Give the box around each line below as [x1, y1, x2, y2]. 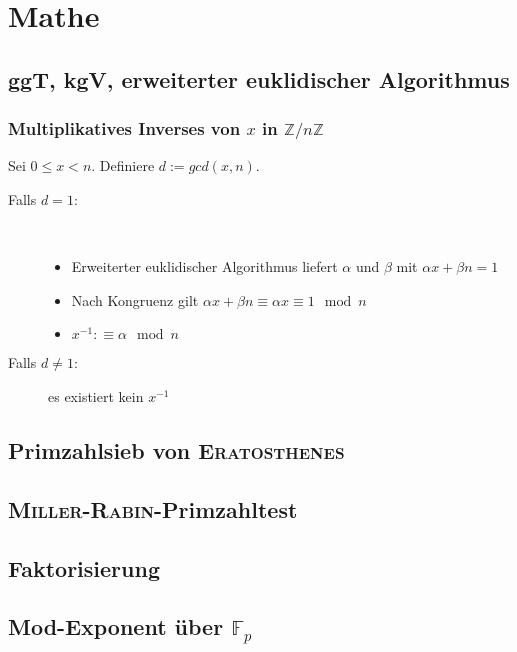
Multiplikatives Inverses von [8, 116, 241, 141]
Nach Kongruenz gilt [71, 289, 199, 310]
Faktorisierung [8, 552, 160, 583]
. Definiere [91, 155, 155, 176]
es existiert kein [48, 386, 144, 407]
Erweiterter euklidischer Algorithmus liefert [71, 256, 338, 277]
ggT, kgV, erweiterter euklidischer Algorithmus [8, 63, 510, 94]
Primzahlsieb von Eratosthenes [8, 435, 345, 465]
